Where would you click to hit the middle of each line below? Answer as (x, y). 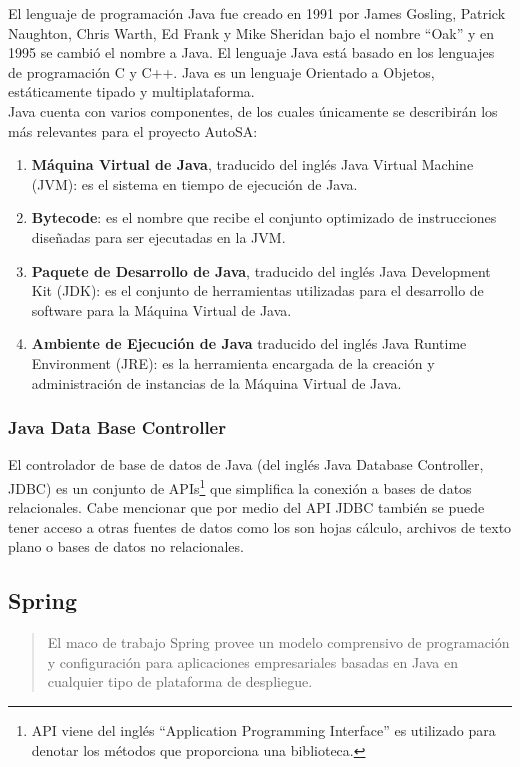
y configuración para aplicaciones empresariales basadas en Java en (253, 661)
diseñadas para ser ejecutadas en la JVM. (158, 236)
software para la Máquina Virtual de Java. (161, 309)
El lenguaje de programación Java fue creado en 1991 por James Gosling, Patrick (257, 13)
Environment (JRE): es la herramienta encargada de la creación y (233, 362)
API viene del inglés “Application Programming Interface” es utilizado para (263, 729)
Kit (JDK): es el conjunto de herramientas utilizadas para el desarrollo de (257, 290)
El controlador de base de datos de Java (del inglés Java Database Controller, (246, 464)
